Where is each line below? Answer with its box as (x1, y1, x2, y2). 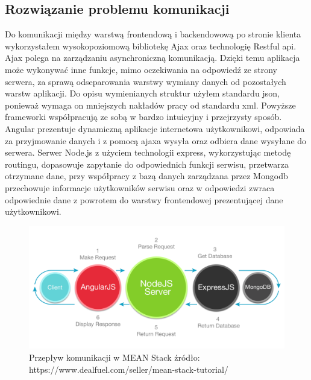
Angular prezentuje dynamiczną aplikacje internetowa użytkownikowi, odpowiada (5, 122, 305, 135)
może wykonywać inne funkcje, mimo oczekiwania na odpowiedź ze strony (5, 63, 277, 75)
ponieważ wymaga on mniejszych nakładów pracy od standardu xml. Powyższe (5, 98, 296, 111)
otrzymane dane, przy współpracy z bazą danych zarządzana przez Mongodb (5, 169, 288, 182)
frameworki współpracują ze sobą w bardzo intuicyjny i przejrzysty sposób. (5, 110, 282, 123)
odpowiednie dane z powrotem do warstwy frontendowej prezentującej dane (5, 193, 283, 206)
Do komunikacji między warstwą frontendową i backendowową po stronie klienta (5, 28, 301, 40)
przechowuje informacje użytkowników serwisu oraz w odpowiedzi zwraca (5, 181, 275, 194)
